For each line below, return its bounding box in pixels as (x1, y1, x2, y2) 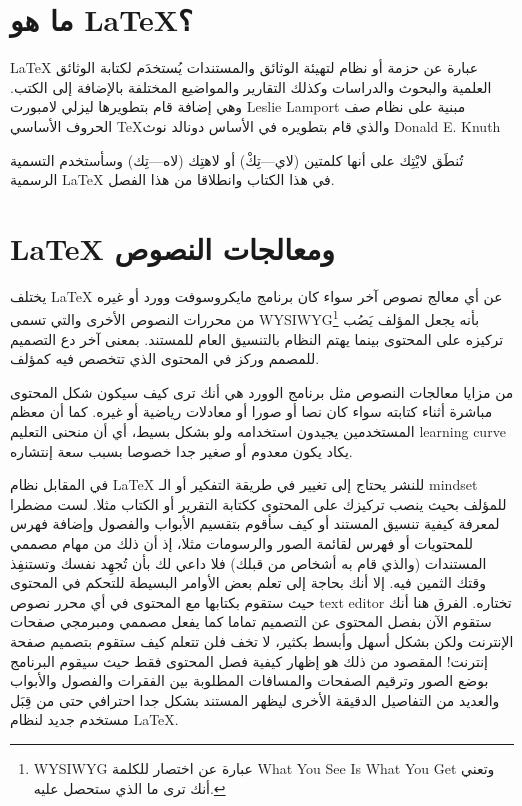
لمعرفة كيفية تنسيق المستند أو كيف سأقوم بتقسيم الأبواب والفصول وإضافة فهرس (10, 513, 500, 534)
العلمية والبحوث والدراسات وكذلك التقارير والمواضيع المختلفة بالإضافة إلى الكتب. (10, 76, 492, 97)
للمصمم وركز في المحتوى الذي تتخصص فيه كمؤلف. (10, 348, 320, 369)
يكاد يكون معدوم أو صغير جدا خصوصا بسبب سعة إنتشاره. (10, 440, 353, 461)
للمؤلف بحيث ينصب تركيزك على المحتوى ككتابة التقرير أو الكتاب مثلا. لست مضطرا (10, 493, 507, 514)
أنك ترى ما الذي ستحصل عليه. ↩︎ (33, 777, 226, 798)
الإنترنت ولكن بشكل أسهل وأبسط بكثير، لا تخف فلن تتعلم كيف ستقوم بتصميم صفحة (10, 630, 514, 651)
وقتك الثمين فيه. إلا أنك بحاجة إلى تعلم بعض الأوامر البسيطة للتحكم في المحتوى (10, 572, 486, 593)
